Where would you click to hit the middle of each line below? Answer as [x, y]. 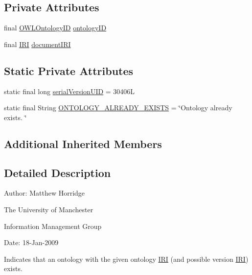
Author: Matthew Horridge [45, 193]
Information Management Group [53, 226]
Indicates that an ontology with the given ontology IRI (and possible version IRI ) [126, 259]
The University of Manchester [49, 209]
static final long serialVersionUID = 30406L [69, 91]
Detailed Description [57, 172]
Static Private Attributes [69, 70]
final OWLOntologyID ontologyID [55, 28]
